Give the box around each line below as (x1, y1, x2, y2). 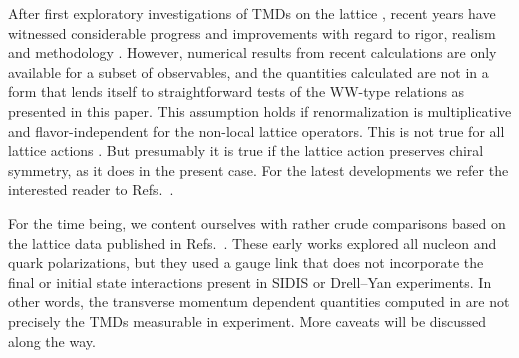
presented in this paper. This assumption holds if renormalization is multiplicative (8, 100, 512, 121)
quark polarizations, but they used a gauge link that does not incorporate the (8, 252, 484, 273)
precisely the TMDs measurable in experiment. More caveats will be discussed (8, 310, 487, 331)
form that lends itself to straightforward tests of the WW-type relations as (8, 81, 465, 102)
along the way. (8, 330, 96, 351)
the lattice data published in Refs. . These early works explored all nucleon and (8, 232, 497, 253)
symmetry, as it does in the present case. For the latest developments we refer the (8, 159, 509, 180)
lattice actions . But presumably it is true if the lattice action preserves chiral (8, 140, 484, 161)
